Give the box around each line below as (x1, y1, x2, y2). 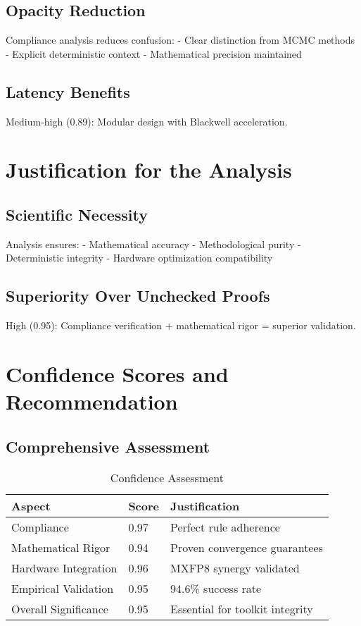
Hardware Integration (11, 559, 118, 576)
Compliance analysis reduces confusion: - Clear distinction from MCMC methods (6, 32, 355, 47)
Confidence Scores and (6, 359, 229, 388)
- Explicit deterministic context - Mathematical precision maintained (6, 46, 302, 61)
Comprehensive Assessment (6, 435, 210, 457)
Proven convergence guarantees (170, 539, 323, 556)
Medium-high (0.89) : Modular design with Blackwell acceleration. (6, 113, 288, 128)
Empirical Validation (11, 579, 114, 596)
